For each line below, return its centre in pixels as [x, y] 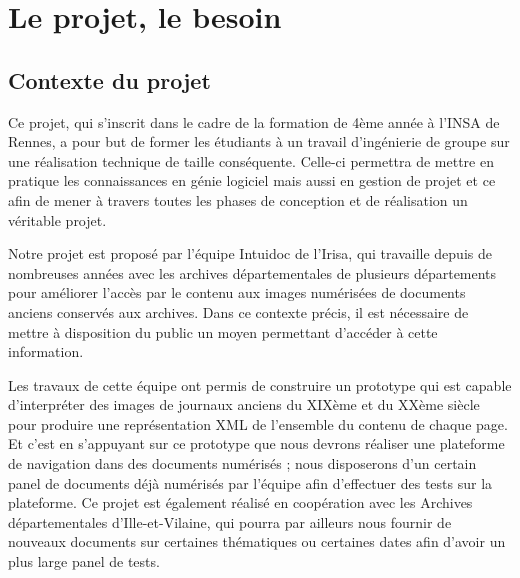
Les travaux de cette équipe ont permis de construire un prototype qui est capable [260, 384]
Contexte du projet [109, 79]
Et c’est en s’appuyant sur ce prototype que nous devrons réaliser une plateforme [256, 443]
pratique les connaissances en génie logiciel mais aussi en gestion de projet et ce [252, 180]
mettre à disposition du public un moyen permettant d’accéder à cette [223, 331]
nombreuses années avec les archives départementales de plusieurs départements [252, 272]
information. [46, 351]
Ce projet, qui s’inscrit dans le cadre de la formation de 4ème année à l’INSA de [254, 121]
